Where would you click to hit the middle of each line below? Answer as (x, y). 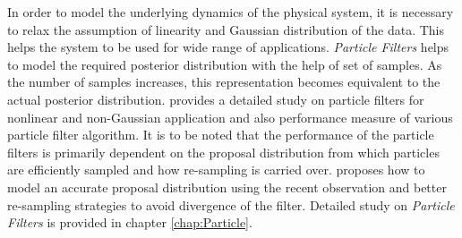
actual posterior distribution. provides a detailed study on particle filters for (216, 99)
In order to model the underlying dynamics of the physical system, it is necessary (231, 12)
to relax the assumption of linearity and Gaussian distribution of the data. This (226, 29)
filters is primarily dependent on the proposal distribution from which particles (223, 152)
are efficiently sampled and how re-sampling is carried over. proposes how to (216, 170)
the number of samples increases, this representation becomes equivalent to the (224, 82)
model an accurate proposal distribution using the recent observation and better (227, 187)
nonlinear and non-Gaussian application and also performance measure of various (230, 117)
